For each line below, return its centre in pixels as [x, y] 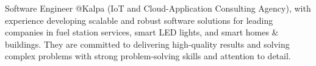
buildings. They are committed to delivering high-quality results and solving [147, 44]
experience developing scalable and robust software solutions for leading [139, 20]
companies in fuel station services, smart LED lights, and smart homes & [142, 32]
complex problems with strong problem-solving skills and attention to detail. [148, 56]
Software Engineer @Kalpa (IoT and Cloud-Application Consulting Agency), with [158, 8]
